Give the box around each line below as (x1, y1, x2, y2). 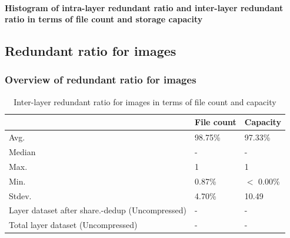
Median (9, 146, 36, 158)
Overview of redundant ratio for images (5, 72, 196, 87)
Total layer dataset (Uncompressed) (9, 219, 138, 231)
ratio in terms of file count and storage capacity (5, 13, 203, 25)
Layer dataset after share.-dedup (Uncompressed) (9, 204, 187, 216)
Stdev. (9, 189, 32, 202)
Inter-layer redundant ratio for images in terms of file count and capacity (14, 95, 276, 108)
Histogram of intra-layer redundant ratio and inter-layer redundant (5, 1, 284, 14)
